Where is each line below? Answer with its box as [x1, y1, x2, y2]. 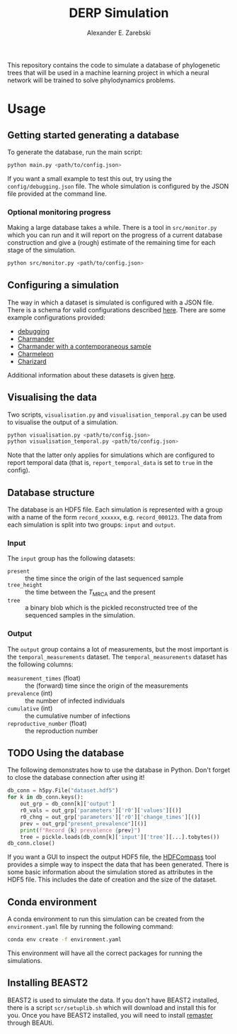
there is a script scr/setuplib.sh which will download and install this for [7, 1003, 216, 1012]
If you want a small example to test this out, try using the [7, 174, 172, 182]
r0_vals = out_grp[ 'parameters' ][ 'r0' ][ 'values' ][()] [20, 807, 182, 814]
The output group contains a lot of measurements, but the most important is [7, 644, 229, 654]
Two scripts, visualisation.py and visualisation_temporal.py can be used [7, 410, 227, 419]
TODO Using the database [7, 747, 125, 759]
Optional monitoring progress [7, 207, 111, 217]
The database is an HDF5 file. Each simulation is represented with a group [7, 505, 223, 514]
